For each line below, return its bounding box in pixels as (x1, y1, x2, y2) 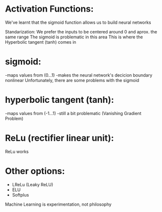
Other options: (5, 165, 65, 177)
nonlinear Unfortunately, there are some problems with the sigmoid (5, 77, 140, 83)
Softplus (12, 192, 29, 197)
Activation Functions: (5, 3, 94, 15)
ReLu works (5, 148, 29, 154)
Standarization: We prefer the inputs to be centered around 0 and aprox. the (5, 29, 157, 34)
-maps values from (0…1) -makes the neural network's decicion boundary (5, 72, 152, 78)
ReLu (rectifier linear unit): (5, 132, 114, 144)
